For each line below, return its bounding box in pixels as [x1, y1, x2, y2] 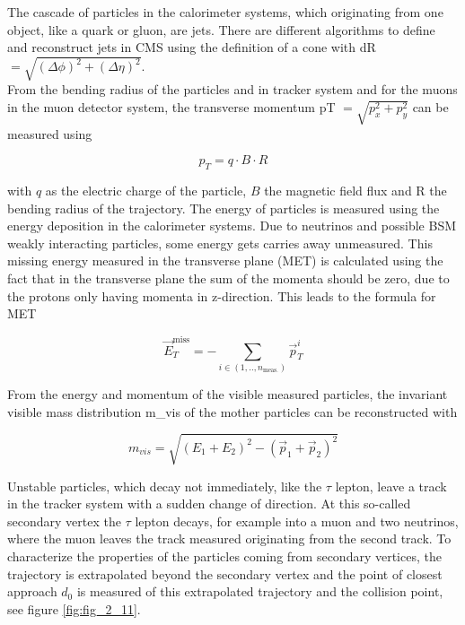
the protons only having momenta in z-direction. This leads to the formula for [7, 286, 436, 305]
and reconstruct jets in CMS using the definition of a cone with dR [7, 38, 376, 56]
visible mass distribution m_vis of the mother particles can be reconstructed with [7, 402, 458, 421]
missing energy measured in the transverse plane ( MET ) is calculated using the [7, 251, 443, 270]
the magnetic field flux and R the [264, 181, 447, 200]
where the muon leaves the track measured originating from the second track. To [7, 529, 452, 548]
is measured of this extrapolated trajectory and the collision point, [76, 582, 443, 601]
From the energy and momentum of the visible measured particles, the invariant [7, 384, 448, 403]
